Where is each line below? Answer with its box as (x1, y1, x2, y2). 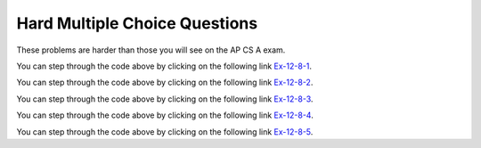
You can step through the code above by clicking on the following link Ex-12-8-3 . (16, 94, 314, 104)
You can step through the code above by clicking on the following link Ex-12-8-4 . (16, 110, 314, 120)
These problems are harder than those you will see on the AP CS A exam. (16, 45, 286, 55)
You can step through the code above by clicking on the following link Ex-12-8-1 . (16, 61, 312, 71)
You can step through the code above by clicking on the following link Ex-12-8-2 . (16, 77, 314, 88)
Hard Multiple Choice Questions (16, 13, 258, 33)
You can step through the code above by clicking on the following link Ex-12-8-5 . (16, 126, 314, 137)
